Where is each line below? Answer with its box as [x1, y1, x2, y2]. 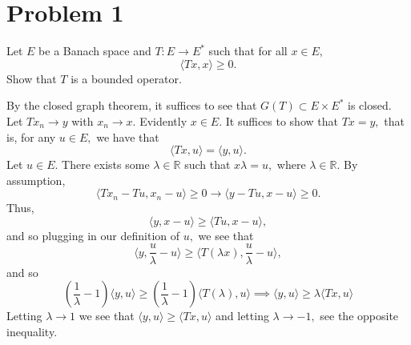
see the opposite [320, 307, 399, 324]
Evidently [139, 112, 187, 129]
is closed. [348, 97, 392, 114]
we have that [96, 128, 159, 145]
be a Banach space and [38, 42, 151, 59]
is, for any [6, 128, 56, 145]
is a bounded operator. [71, 70, 182, 86]
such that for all [208, 42, 288, 59]
